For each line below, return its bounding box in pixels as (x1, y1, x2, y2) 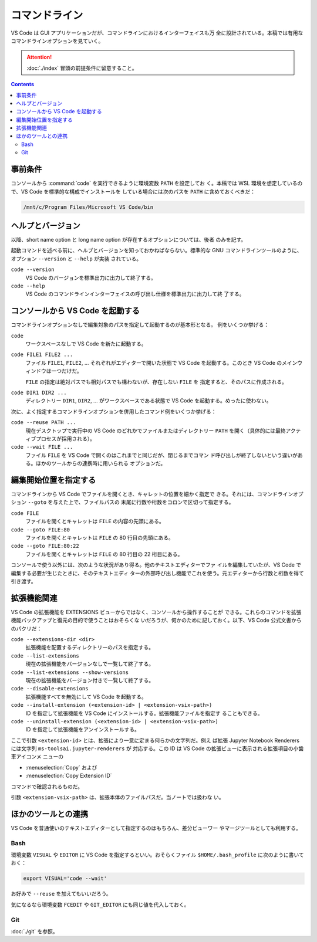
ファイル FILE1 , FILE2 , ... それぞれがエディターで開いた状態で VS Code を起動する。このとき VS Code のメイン (25, 359, 298, 366)
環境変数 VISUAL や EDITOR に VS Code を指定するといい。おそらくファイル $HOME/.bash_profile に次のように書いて (11, 851, 305, 859)
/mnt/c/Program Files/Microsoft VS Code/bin (23, 204, 154, 211)
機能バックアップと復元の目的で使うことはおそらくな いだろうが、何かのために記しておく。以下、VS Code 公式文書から (11, 616, 302, 624)
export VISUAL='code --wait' (23, 875, 107, 882)
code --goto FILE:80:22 (11, 543, 79, 550)
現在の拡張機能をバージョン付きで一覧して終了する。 (25, 676, 154, 683)
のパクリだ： (11, 625, 42, 632)
